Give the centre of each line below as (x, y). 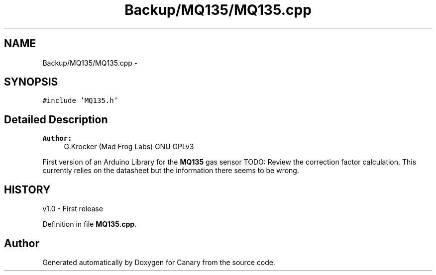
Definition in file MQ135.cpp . (90, 224)
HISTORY (27, 189)
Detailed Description (56, 119)
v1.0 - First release (73, 209)
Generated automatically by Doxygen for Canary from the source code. (159, 262)
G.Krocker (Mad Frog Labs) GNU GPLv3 (129, 147)
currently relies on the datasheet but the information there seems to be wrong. (171, 171)
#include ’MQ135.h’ (80, 101)
